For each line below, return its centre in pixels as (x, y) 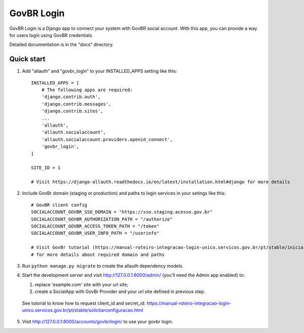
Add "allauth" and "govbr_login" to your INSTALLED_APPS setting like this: (100, 71)
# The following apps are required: (87, 90)
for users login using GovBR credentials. (51, 35)
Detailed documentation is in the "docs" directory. (62, 45)
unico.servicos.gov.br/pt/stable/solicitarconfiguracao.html (83, 310)
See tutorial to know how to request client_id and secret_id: (84, 303)
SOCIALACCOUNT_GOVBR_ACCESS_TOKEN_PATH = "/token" (95, 226)
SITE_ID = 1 (46, 168)
